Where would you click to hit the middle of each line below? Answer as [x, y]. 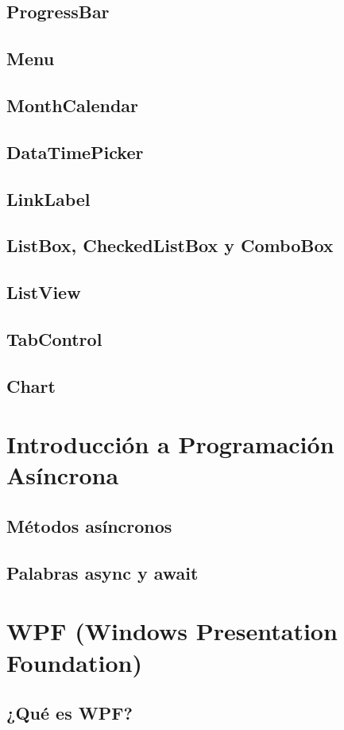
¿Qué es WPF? [70, 713]
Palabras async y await [102, 572]
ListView [44, 292]
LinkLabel [48, 198]
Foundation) [74, 662]
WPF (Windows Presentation [172, 631]
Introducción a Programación [170, 444]
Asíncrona [63, 475]
